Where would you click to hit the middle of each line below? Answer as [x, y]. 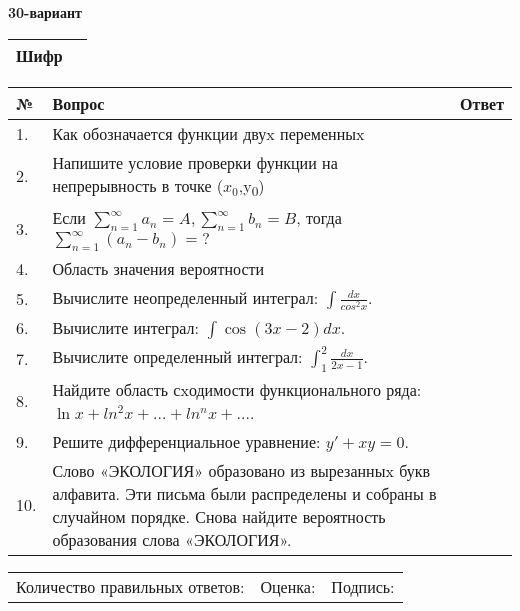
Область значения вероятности [158, 269]
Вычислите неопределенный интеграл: [185, 298]
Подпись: [363, 586]
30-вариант [45, 12]
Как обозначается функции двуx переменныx [208, 133]
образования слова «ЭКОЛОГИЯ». [172, 539]
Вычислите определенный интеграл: [177, 357]
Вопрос [78, 103]
